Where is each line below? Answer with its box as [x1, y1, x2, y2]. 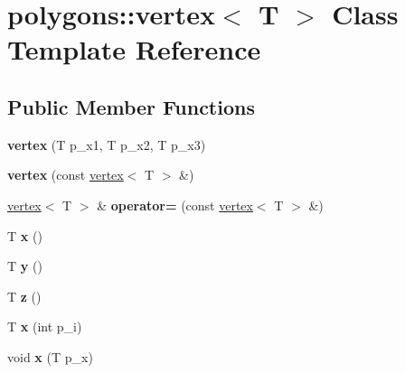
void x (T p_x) [7, 347, 93, 366]
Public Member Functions [7, 92, 255, 120]
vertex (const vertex [7, 165, 124, 184]
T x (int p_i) [7, 317, 82, 336]
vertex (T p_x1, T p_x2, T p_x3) [7, 135, 206, 154]
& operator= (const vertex [97, 195, 253, 214]
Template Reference [7, 31, 261, 68]
